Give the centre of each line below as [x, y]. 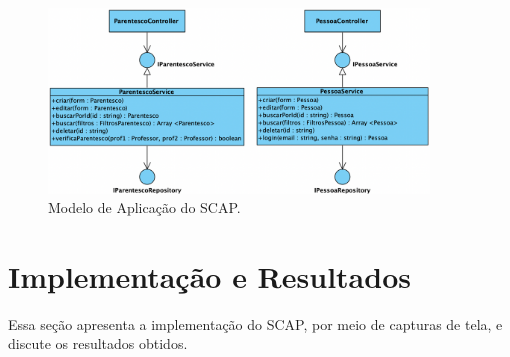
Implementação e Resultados [209, 275]
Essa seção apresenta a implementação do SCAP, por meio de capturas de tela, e [255, 323]
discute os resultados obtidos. [98, 343]
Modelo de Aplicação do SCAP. [144, 207]
